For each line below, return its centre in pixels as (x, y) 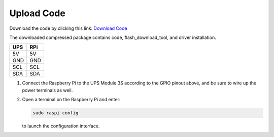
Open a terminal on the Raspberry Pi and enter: (71, 100)
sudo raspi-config (56, 113)
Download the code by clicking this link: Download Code (68, 28)
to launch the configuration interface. (61, 126)
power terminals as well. (47, 90)
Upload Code (37, 13)
